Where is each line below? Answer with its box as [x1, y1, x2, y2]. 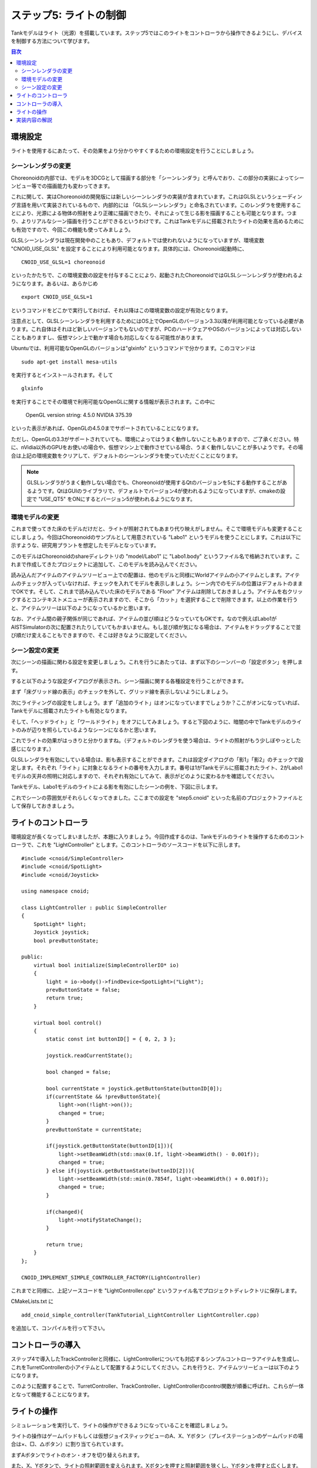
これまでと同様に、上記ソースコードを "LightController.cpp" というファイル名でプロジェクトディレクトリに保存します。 [11, 1287, 301, 1294]
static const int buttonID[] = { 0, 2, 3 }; [46, 1036, 176, 1042]
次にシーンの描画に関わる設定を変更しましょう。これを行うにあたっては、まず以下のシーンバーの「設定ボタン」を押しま [11, 658, 303, 666]
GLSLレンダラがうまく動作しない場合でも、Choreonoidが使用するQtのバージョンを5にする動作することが [26, 479, 282, 486]
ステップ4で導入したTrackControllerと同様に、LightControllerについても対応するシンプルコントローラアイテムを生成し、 [11, 1355, 302, 1362]
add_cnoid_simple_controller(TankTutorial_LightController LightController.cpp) [21, 1311, 260, 1318]
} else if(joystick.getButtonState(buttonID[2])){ [46, 1167, 195, 1174]
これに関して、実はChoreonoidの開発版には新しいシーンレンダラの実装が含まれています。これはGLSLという [11, 193, 272, 200]
